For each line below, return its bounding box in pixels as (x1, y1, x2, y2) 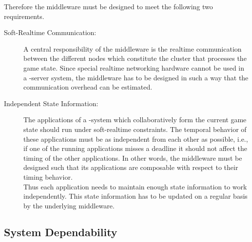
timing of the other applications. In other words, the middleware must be (23, 152, 242, 163)
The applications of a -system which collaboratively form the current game (23, 114, 247, 125)
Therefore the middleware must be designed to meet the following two (4, 1, 213, 11)
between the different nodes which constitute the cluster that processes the (23, 53, 247, 63)
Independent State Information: (4, 98, 98, 108)
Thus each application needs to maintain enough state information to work (23, 181, 247, 191)
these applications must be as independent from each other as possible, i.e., (23, 133, 248, 144)
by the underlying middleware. (23, 200, 115, 210)
